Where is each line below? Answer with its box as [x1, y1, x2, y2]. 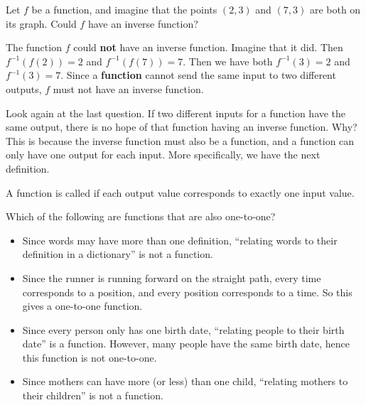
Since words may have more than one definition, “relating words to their [22, 232, 338, 247]
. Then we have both [183, 53, 273, 68]
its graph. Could [6, 16, 77, 31]
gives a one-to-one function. [22, 298, 143, 313]
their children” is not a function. [22, 388, 163, 403]
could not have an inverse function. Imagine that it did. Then [73, 40, 343, 55]
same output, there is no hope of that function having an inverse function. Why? [6, 119, 357, 134]
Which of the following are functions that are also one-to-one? [6, 209, 276, 224]
